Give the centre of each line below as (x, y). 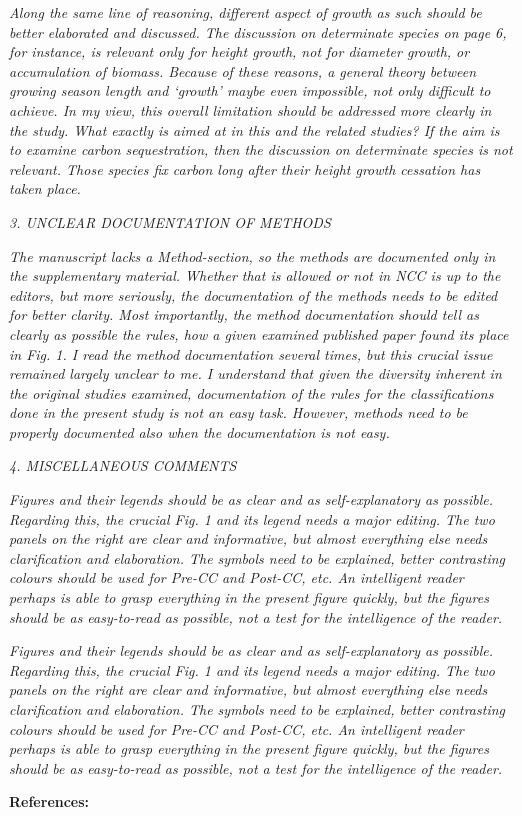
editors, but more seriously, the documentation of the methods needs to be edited (253, 294)
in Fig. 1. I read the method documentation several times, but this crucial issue (251, 353)
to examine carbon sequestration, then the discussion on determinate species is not (261, 149)
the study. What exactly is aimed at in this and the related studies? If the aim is (254, 129)
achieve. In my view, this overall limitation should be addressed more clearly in (250, 109)
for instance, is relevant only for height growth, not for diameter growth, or (239, 51)
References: (49, 801)
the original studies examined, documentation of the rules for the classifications (251, 392)
